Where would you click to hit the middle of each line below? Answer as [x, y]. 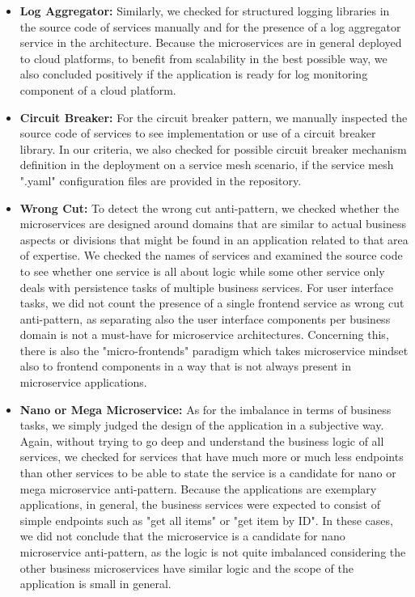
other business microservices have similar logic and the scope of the [186, 567]
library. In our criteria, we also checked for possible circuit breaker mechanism [213, 148]
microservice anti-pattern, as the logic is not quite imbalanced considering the [213, 552]
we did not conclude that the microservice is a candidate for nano [182, 536]
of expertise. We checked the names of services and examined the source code [211, 255]
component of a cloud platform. [98, 89]
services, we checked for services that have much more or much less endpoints [212, 457]
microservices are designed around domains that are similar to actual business [213, 224]
